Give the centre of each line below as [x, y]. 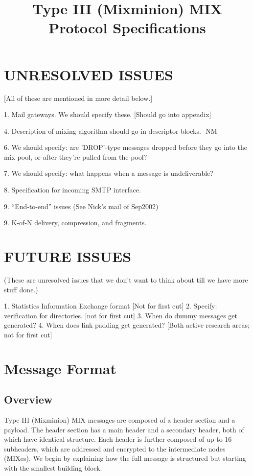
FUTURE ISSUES [68, 256]
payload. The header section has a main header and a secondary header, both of [124, 429]
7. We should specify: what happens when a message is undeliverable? [109, 173]
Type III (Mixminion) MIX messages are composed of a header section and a [120, 420]
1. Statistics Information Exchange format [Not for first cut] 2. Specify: [111, 306]
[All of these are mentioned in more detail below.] [78, 98]
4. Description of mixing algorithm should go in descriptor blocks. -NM [111, 131]
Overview [28, 399]
